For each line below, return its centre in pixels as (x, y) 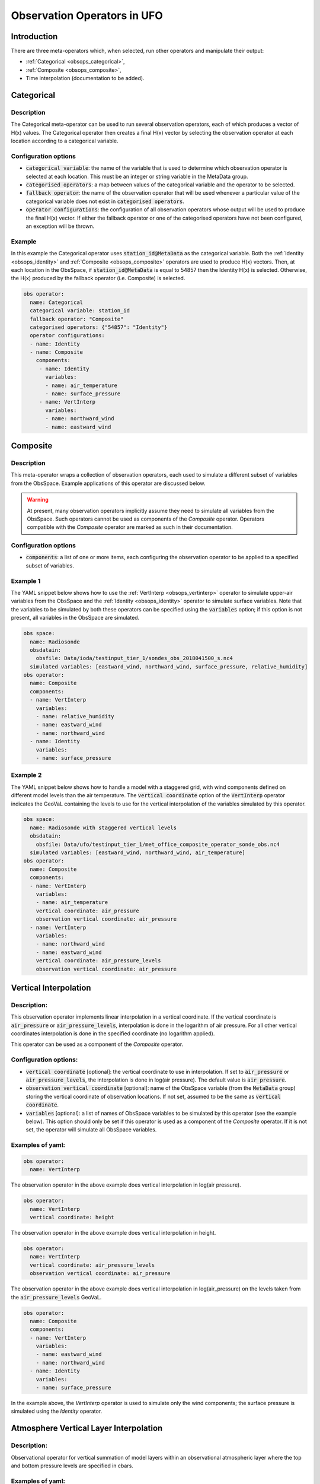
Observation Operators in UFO (87, 15)
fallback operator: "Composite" (77, 319)
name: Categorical (56, 302)
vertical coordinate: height (72, 1217)
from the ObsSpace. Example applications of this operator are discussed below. (108, 483)
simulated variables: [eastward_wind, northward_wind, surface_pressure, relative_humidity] (169, 667)
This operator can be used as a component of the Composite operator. (97, 1044)
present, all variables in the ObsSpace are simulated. (75, 618)
